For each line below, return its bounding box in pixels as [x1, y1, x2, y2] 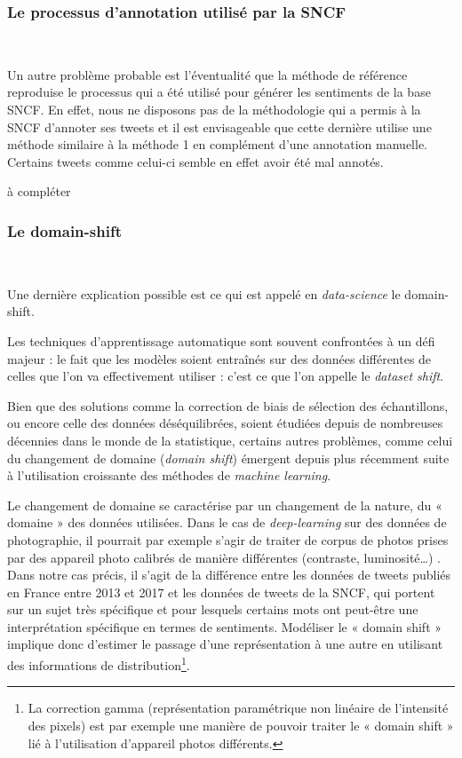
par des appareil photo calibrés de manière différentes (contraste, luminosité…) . [7, 548, 441, 566]
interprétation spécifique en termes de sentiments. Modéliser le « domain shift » [7, 617, 442, 636]
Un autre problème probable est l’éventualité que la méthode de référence [7, 65, 408, 83]
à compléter [7, 182, 71, 201]
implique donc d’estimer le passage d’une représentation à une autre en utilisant [7, 635, 443, 653]
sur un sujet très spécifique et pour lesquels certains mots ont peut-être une [7, 600, 418, 619]
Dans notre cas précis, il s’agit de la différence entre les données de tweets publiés [7, 565, 451, 584]
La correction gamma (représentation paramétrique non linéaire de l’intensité [28, 699, 449, 717]
